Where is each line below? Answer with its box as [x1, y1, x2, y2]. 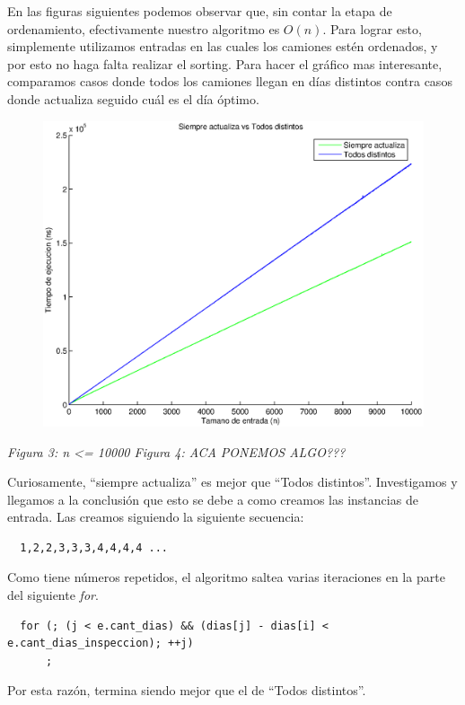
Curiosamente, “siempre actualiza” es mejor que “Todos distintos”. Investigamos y [7, 472, 458, 491]
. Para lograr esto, [322, 19, 422, 38]
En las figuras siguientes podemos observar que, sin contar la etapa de [7, 2, 392, 20]
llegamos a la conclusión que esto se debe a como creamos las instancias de [7, 489, 418, 508]
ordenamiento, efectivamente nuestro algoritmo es [7, 19, 280, 38]
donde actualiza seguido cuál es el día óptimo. [7, 89, 259, 108]
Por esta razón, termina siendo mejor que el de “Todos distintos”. [7, 681, 366, 700]
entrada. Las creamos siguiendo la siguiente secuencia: [7, 507, 304, 526]
